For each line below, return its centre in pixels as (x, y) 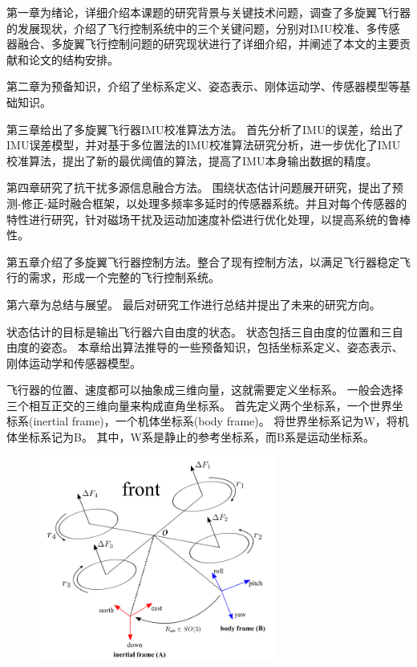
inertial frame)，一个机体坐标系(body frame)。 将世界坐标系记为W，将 (215, 421)
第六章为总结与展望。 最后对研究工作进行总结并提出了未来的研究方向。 (194, 304)
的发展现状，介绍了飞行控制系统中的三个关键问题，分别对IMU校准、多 (192, 28)
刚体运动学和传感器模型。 (74, 362)
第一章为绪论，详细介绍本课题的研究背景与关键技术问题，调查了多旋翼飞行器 (208, 12)
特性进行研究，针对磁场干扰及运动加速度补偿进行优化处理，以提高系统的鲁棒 (208, 219)
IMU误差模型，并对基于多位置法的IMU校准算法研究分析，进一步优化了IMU (204, 145)
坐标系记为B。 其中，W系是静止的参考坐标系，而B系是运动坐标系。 (196, 437)
